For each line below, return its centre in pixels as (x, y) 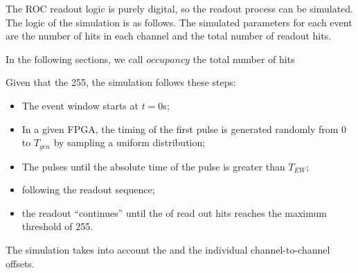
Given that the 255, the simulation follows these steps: (121, 82)
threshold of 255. (57, 226)
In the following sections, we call (74, 59)
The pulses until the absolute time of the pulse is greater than (153, 166)
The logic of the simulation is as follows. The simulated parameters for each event (179, 22)
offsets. (20, 263)
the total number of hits (244, 59)
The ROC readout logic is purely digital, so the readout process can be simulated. (179, 8)
